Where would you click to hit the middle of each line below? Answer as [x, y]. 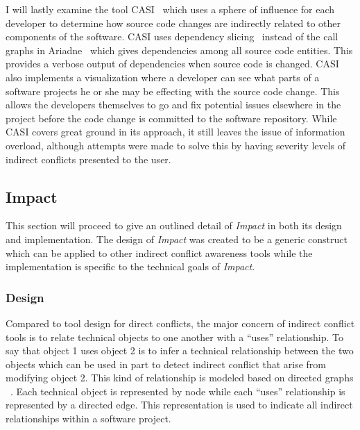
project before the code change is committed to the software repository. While [171, 118]
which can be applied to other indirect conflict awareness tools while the [159, 253]
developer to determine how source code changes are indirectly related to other [173, 23]
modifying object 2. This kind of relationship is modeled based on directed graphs [180, 378]
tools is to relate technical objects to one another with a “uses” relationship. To [175, 337]
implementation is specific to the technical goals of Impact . [130, 266]
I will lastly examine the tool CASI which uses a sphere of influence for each [170, 9]
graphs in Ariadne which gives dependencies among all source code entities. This [179, 50]
